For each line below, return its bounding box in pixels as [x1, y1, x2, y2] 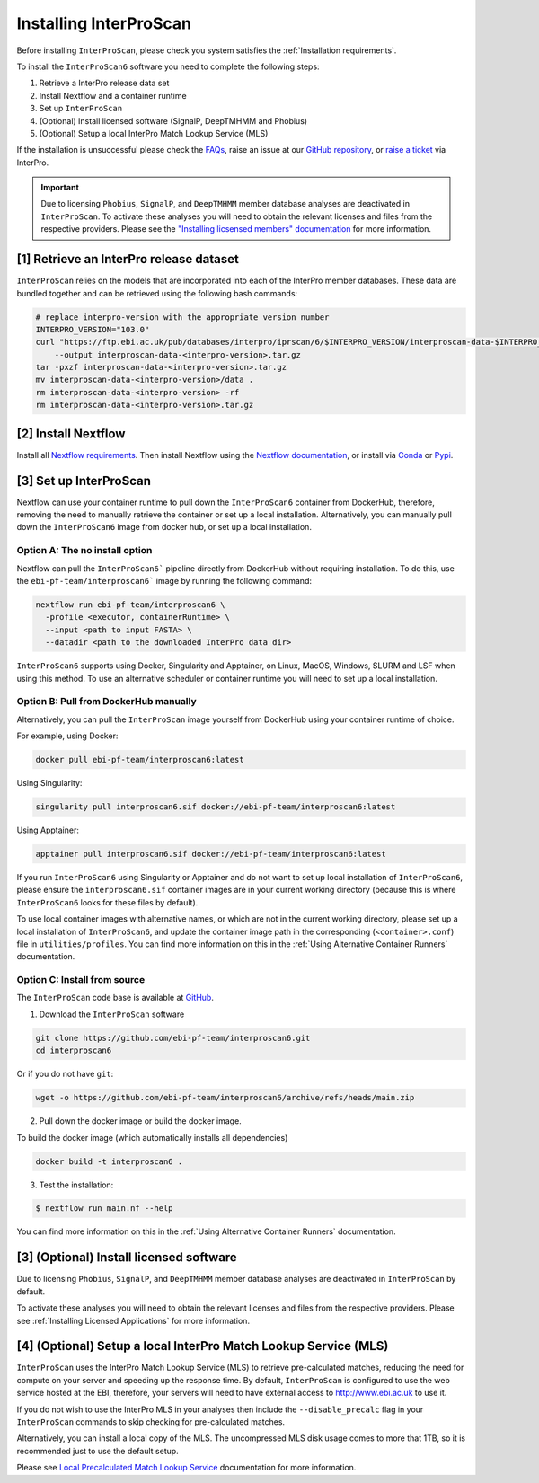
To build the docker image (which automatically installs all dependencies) [16, 1132, 288, 1143]
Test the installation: [39, 1179, 114, 1190]
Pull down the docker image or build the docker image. [39, 1116, 242, 1126]
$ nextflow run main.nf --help [35, 1204, 174, 1214]
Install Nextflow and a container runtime [39, 90, 188, 101]
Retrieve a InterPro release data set [39, 77, 170, 89]
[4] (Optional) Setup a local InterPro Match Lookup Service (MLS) [16, 1338, 389, 1354]
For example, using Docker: [16, 730, 119, 741]
